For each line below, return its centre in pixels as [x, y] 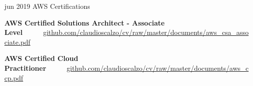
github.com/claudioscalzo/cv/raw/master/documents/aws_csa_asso [146, 32]
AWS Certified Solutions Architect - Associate [85, 22]
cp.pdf [14, 77]
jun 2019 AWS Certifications [47, 6]
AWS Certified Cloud [41, 58]
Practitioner [25, 68]
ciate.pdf [17, 42]
